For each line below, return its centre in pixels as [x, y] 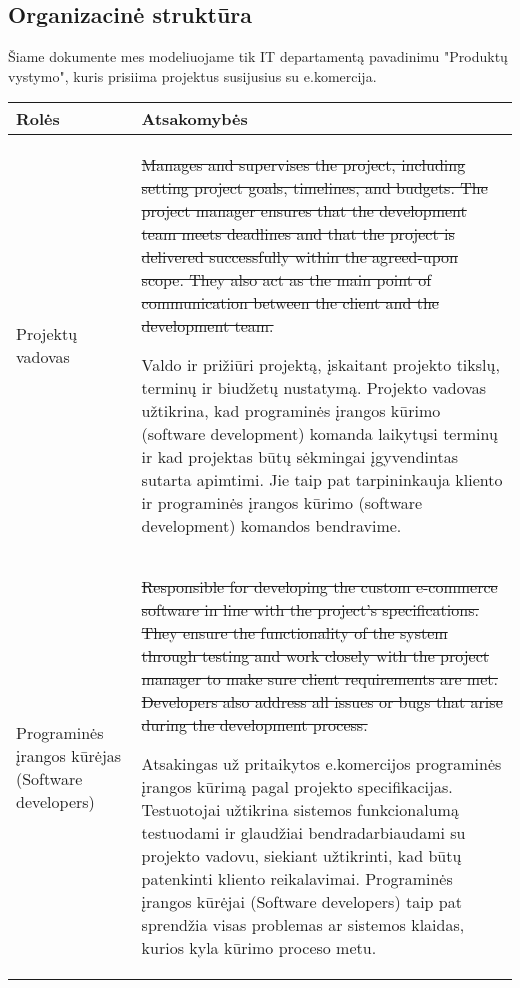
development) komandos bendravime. [271, 526]
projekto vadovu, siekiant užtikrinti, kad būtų [301, 856]
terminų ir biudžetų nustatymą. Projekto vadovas [314, 388]
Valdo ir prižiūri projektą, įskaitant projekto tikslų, [320, 365]
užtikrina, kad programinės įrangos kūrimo [291, 411]
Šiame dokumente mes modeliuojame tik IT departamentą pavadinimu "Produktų [258, 56]
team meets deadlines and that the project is [298, 234]
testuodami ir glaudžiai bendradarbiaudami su [303, 833]
